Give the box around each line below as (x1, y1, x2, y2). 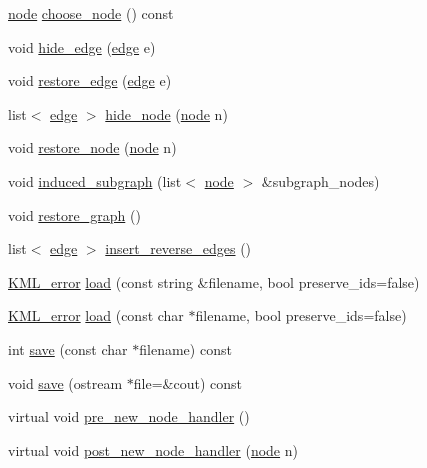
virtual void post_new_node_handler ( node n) (8, 439, 298, 460)
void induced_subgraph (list (8, 170, 182, 191)
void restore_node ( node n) (8, 137, 177, 158)
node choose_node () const (8, 3, 174, 23)
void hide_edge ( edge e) (8, 36, 156, 57)
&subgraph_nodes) (261, 170, 380, 191)
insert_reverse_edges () (105, 238, 252, 259)
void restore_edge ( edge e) (8, 70, 172, 91)
